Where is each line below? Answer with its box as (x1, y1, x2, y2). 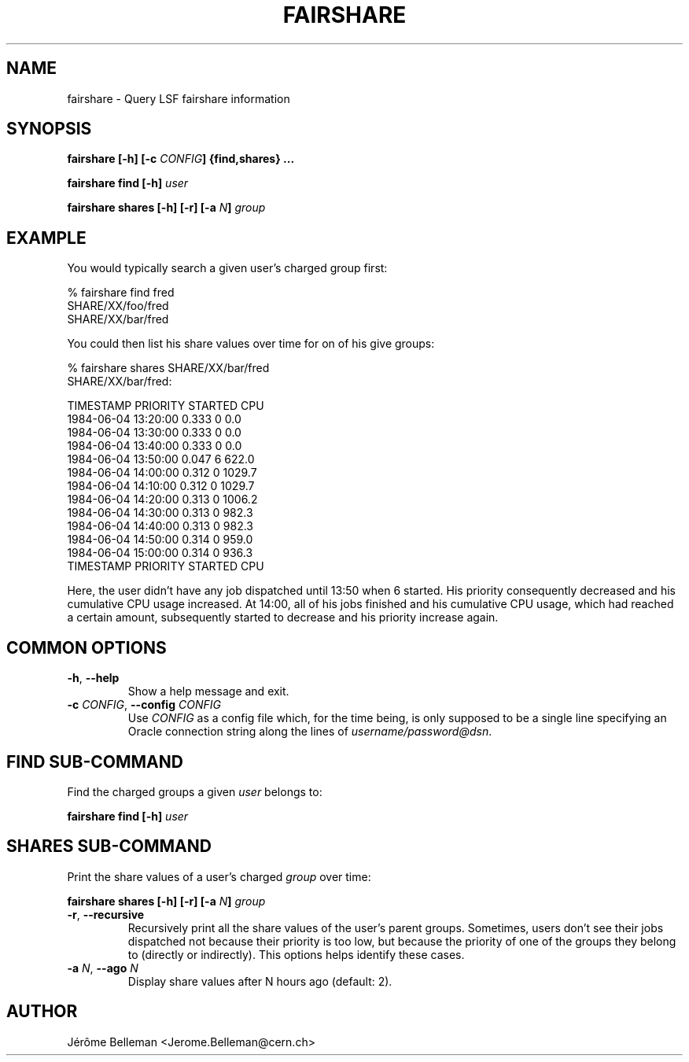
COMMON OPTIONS (6, 637, 167, 658)
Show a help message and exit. (127, 684, 289, 699)
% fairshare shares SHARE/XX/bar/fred (67, 361, 270, 375)
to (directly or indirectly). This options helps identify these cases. (127, 947, 465, 961)
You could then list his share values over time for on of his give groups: (67, 337, 435, 351)
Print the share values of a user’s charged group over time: (67, 869, 371, 883)
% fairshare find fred (67, 286, 175, 300)
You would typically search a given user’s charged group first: (67, 261, 388, 275)
